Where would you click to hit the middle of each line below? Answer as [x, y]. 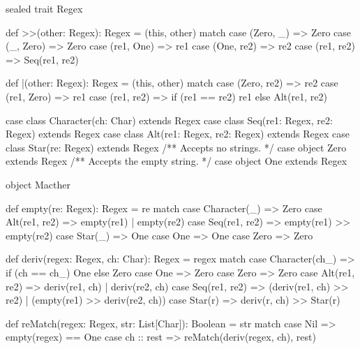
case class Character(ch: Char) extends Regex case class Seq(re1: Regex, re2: [169, 120]
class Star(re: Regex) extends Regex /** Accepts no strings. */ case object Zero [176, 147]
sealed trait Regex [44, 8]
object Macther [38, 184]
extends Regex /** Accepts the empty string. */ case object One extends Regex [177, 161]
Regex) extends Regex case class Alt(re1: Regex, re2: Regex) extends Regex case [178, 134]
